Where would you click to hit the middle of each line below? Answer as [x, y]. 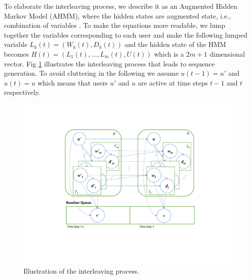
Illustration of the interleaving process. [81, 271]
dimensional [227, 54]
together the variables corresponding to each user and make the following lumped [126, 34]
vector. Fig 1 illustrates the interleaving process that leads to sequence [109, 63]
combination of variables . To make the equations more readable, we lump [115, 25]
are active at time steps [173, 82]
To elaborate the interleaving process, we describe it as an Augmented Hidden [121, 6]
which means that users [73, 82]
